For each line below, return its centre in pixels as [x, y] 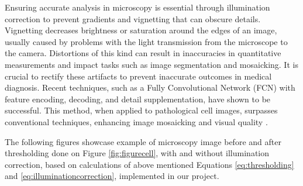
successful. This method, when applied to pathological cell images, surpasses [141, 110]
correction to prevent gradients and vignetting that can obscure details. [133, 18]
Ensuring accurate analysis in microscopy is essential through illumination [137, 7]
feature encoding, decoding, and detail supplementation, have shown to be [138, 99]
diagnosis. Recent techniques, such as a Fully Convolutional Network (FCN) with [150, 87]
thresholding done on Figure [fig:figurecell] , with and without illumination [137, 153]
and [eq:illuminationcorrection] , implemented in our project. [112, 176]
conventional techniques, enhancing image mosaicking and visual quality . [136, 121]
